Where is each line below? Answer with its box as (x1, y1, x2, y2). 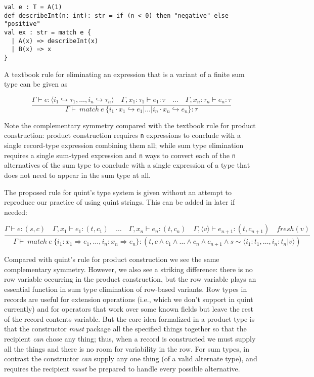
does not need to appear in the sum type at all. (4, 169, 151, 180)
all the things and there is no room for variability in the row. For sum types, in (4, 343, 249, 354)
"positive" (4, 20, 40, 28)
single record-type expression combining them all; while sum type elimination (4, 140, 244, 150)
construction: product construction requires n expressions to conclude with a (4, 130, 241, 140)
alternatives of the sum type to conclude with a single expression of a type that (4, 160, 250, 170)
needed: (4, 206, 27, 217)
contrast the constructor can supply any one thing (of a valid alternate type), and (4, 353, 257, 364)
